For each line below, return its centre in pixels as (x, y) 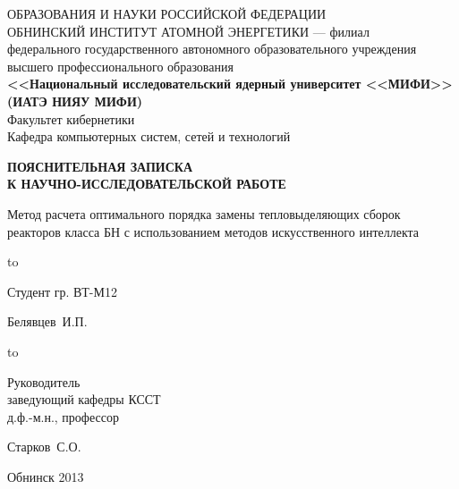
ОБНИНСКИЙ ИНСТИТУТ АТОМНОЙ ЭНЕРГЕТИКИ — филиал (188, 31)
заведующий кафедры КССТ (84, 399)
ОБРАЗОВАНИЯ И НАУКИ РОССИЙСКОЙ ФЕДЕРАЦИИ (167, 13)
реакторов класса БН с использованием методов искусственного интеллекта (213, 231)
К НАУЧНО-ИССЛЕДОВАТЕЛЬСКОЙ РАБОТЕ (147, 184)
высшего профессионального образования (120, 66)
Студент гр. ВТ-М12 (62, 291)
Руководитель (44, 381)
